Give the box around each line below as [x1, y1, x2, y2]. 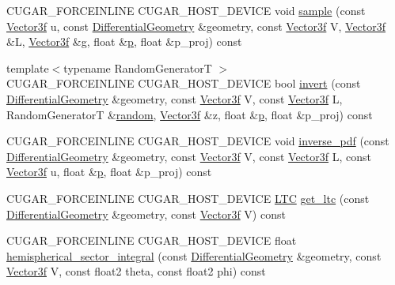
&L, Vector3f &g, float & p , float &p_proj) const [6, 33, 242, 50]
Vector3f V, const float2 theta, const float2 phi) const [6, 263, 266, 279]
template [6, 59, 49, 76]
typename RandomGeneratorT [63, 59, 212, 76]
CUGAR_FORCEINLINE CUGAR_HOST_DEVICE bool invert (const [6, 75, 361, 92]
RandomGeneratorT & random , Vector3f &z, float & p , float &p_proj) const [6, 106, 373, 122]
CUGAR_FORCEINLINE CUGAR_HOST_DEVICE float [6, 232, 297, 249]
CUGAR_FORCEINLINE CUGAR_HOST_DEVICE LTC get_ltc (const [6, 189, 370, 206]
